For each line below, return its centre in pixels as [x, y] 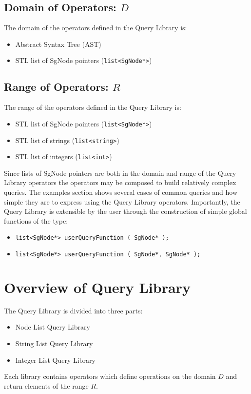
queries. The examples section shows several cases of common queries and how [121, 192]
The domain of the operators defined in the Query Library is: [96, 28]
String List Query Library [54, 343]
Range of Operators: [56, 87]
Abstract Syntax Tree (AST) [58, 44]
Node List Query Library [53, 327]
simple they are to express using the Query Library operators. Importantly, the [122, 201]
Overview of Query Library [97, 287]
